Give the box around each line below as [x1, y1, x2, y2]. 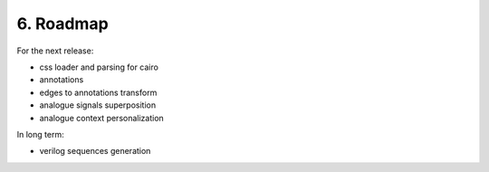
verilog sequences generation [39, 146, 151, 157]
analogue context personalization [39, 112, 165, 123]
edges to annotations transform [39, 87, 158, 98]
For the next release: [16, 45, 94, 56]
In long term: [16, 129, 64, 139]
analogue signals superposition [39, 100, 157, 110]
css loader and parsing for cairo [39, 62, 158, 72]
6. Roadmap [16, 14, 109, 33]
